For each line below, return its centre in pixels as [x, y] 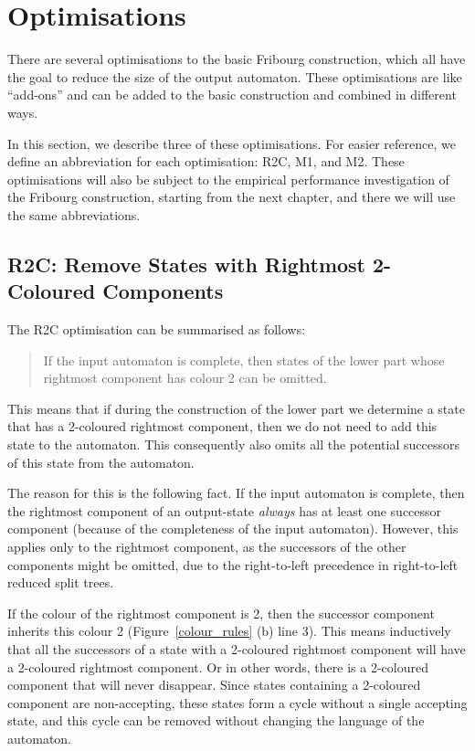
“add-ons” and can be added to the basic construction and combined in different [232, 95]
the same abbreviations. [74, 214]
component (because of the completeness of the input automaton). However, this [233, 529]
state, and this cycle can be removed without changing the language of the [216, 720]
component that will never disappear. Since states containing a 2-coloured [214, 685]
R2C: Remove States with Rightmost [187, 264]
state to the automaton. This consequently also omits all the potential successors [233, 444]
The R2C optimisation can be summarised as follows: [157, 329]
